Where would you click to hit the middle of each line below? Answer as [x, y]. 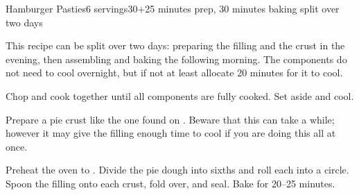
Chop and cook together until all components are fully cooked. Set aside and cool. [180, 95]
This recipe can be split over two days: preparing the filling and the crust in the [175, 45]
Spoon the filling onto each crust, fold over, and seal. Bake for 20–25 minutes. [170, 183]
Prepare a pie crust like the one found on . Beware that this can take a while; [170, 119]
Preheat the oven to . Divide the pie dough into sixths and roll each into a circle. [177, 170]
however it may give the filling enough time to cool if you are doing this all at [171, 133]
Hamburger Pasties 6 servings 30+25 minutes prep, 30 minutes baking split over [173, 8]
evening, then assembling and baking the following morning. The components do [176, 59]
